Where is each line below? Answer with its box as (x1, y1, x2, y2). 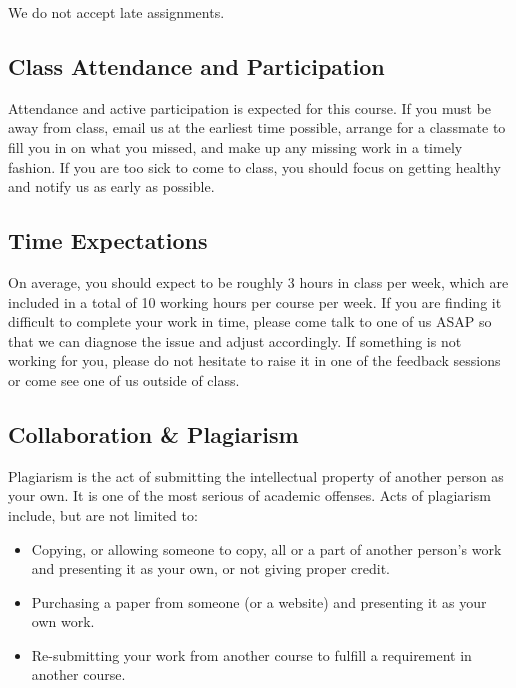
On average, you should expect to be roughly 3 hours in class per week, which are (8, 271, 509, 292)
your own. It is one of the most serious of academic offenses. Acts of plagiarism (8, 485, 491, 506)
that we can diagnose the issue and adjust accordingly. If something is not (8, 330, 462, 351)
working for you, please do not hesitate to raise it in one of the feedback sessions (8, 350, 501, 371)
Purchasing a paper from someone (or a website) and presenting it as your (31, 591, 487, 612)
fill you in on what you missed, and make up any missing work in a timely (8, 136, 463, 157)
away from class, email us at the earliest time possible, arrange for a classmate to (8, 117, 506, 138)
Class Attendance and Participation (8, 50, 385, 81)
